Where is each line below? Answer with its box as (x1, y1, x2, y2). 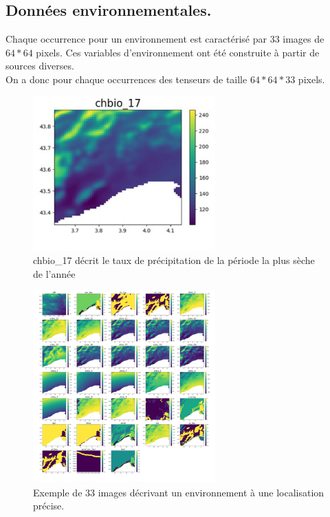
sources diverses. (5, 58, 74, 73)
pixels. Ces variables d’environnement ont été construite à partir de (36, 45, 320, 59)
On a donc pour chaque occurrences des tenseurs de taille (5, 71, 247, 86)
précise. (33, 498, 65, 513)
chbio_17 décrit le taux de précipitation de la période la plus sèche (33, 253, 315, 267)
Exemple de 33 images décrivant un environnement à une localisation (33, 485, 324, 499)
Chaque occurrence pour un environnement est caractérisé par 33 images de (5, 32, 324, 46)
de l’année (33, 266, 76, 280)
